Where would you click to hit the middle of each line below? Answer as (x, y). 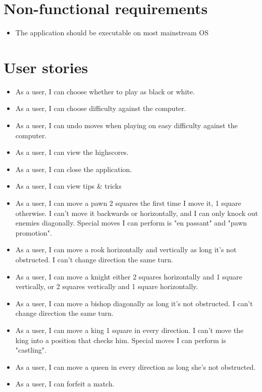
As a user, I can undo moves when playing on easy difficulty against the (126, 125)
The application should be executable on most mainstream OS (112, 33)
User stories (46, 67)
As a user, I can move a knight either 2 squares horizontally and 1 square (129, 276)
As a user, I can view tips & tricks (68, 186)
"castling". (31, 350)
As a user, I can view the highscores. (72, 152)
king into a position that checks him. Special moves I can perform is (121, 340)
